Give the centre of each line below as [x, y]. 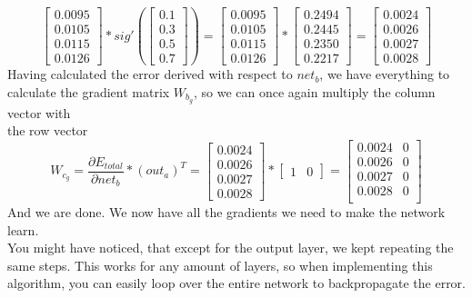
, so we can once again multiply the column [314, 91]
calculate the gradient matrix [89, 91]
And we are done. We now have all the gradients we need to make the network [226, 211]
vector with [39, 112]
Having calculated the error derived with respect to [150, 74]
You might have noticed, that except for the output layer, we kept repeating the [231, 248]
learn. [23, 229]
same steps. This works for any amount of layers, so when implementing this [220, 265]
